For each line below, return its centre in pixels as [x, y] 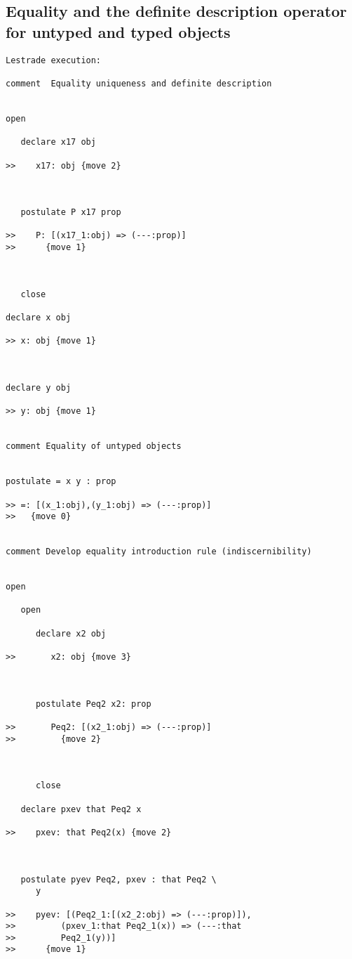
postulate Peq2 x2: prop [93, 704]
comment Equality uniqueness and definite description [139, 83]
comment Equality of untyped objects [94, 446]
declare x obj [39, 318]
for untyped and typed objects [118, 31]
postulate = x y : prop [61, 482]
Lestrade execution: [54, 60]
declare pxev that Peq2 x [81, 809]
